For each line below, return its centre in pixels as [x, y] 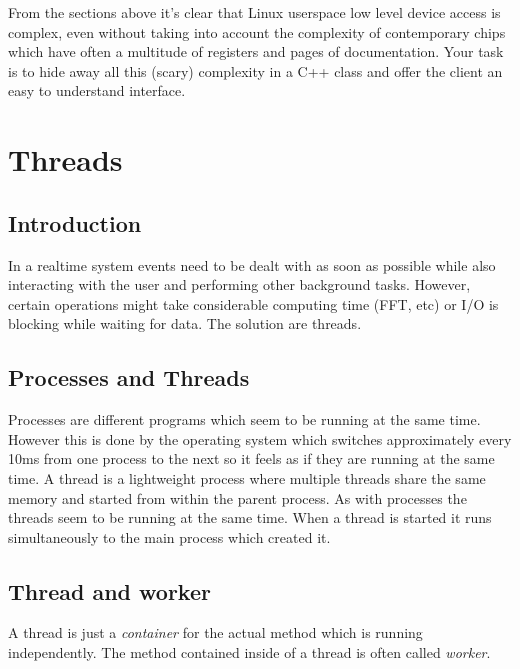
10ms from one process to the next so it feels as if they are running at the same [251, 458]
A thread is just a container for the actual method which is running [215, 632]
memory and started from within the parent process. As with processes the [237, 497]
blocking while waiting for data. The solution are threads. [185, 323]
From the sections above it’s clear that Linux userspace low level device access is [254, 12]
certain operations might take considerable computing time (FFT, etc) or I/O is [253, 303]
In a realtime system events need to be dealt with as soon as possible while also [252, 264]
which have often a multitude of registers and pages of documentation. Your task [256, 51]
